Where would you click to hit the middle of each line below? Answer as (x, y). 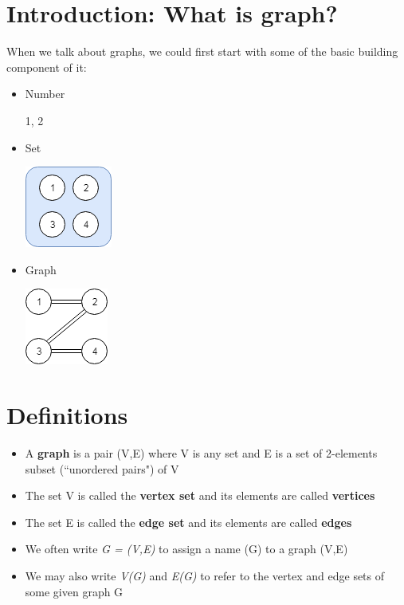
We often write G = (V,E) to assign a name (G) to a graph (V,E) (186, 549)
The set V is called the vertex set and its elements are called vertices (200, 495)
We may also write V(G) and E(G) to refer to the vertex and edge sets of (205, 575)
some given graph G (74, 591)
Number (45, 94)
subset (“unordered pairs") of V (102, 468)
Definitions (67, 415)
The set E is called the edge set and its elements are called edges (188, 522)
